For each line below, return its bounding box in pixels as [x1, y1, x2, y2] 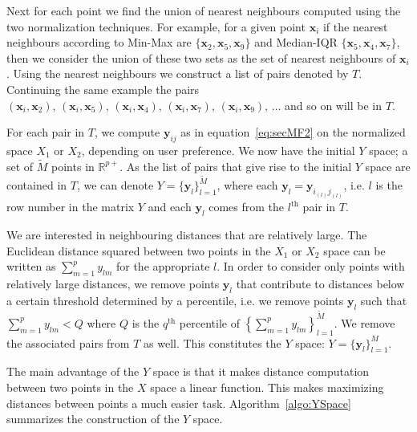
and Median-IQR [254, 34, 338, 51]
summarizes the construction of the [6, 410, 180, 427]
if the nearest [322, 18, 388, 35]
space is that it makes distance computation [152, 363, 370, 380]
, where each [217, 177, 278, 194]
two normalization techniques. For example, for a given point [6, 18, 306, 35]
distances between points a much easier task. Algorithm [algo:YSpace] [6, 394, 351, 411]
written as [6, 258, 56, 275]
